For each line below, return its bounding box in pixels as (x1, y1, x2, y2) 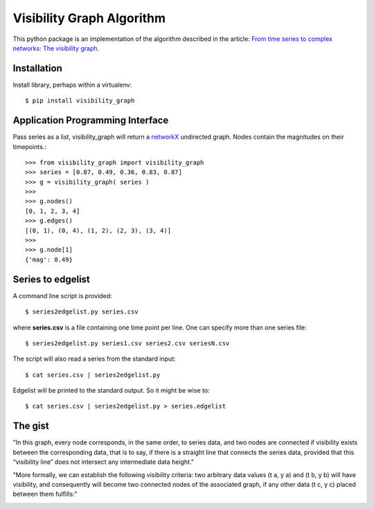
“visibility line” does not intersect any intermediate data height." (12, 458, 194, 466)
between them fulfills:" (12, 490, 78, 499)
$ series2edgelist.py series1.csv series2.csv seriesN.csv (25, 339, 230, 347)
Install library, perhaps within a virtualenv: (12, 80, 132, 89)
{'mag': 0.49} (25, 255, 73, 264)
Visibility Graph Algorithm (12, 10, 166, 26)
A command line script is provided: (12, 291, 112, 300)
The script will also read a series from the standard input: (12, 354, 176, 363)
